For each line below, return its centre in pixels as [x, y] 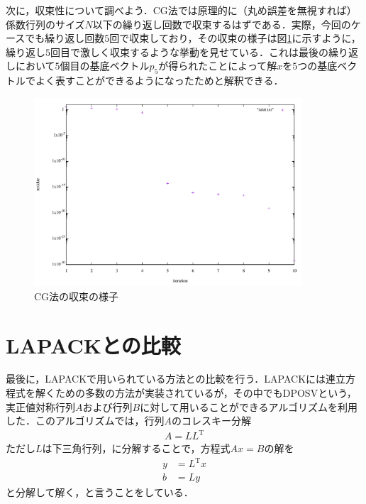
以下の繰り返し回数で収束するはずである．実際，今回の [222, 24]
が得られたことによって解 [218, 66]
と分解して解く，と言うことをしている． [100, 492]
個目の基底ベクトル [105, 66]
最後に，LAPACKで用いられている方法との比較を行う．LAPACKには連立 [176, 379]
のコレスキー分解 [212, 421]
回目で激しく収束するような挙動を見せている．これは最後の [189, 51]
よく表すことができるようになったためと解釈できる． [159, 81]
